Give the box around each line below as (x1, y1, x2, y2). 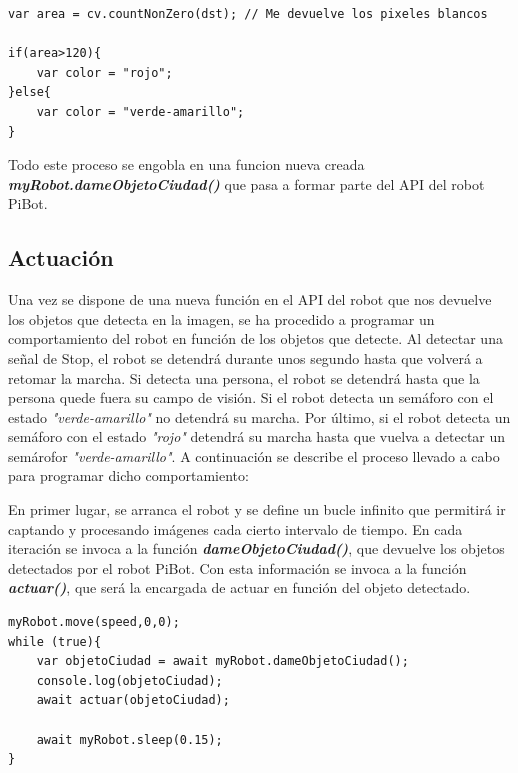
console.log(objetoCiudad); (36, 673, 223, 688)
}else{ (8, 85, 51, 100)
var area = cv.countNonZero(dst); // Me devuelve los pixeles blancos (8, 7, 488, 21)
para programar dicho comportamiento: (8, 465, 249, 486)
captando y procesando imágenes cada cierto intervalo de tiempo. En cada (8, 518, 463, 539)
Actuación (8, 242, 114, 273)
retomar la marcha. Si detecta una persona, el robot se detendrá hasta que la (8, 367, 480, 388)
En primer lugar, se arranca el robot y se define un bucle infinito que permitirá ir (8, 499, 506, 520)
